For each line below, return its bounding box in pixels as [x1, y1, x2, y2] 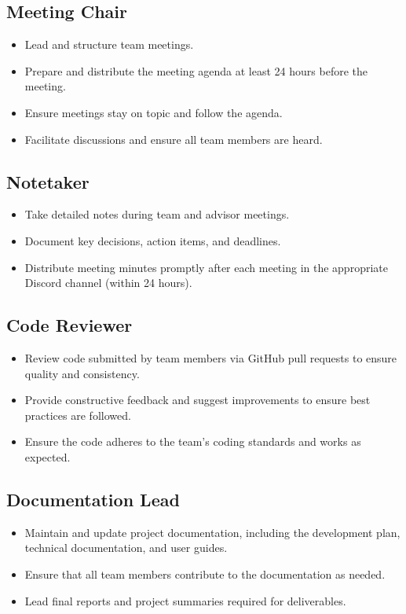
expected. [24, 448, 71, 465]
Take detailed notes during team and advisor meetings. [24, 206, 290, 222]
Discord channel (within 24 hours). [24, 274, 192, 291]
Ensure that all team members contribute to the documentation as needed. [24, 565, 386, 582]
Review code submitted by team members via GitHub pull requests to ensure [24, 349, 397, 366]
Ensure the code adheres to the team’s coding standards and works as [24, 433, 361, 450]
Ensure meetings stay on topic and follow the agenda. [24, 104, 283, 120]
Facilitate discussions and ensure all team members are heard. [24, 131, 323, 147]
